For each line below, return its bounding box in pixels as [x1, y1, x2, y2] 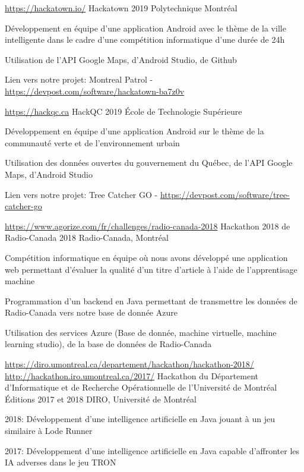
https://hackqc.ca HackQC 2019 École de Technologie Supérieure [5, 105, 242, 117]
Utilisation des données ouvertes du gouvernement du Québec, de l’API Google [5, 156, 293, 169]
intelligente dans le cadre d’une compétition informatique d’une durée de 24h [5, 33, 285, 46]
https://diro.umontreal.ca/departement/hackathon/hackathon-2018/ [5, 358, 254, 370]
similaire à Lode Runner [5, 424, 93, 437]
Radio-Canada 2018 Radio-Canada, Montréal [5, 231, 169, 244]
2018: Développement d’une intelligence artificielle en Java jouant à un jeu [5, 413, 275, 425]
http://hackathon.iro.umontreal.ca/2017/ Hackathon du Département [5, 369, 258, 382]
